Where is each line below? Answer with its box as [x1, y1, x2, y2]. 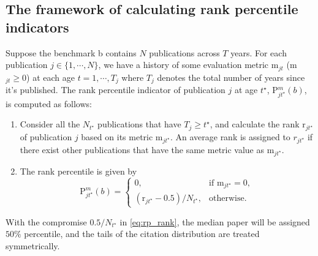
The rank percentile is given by [20, 164, 137, 177]
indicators [6, 17, 69, 36]
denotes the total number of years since [157, 70, 305, 83]
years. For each [230, 46, 287, 59]
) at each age [26, 70, 75, 83]
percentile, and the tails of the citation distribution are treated [24, 227, 260, 240]
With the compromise [6, 215, 87, 228]
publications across [149, 46, 220, 59]
